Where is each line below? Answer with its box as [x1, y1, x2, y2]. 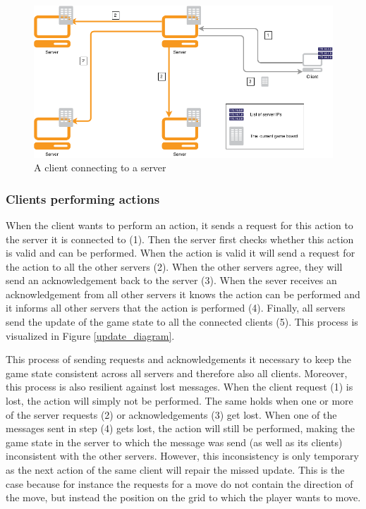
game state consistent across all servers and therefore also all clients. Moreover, [6, 365, 348, 380]
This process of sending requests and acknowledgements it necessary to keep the [6, 352, 351, 367]
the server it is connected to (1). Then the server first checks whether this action [6, 231, 354, 246]
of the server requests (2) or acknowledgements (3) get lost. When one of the [6, 407, 337, 422]
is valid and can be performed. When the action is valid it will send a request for [6, 245, 355, 260]
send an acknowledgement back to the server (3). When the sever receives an [6, 273, 337, 288]
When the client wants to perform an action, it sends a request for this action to [6, 217, 353, 232]
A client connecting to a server [34, 160, 166, 175]
